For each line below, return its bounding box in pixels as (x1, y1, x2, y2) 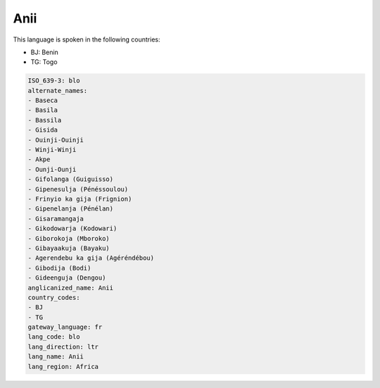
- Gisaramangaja (27, 215, 84, 223)
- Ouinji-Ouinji (27, 136, 84, 144)
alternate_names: (27, 87, 88, 94)
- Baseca (27, 96, 58, 105)
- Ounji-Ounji (27, 165, 77, 173)
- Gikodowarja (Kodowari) (27, 225, 118, 232)
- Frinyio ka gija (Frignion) (27, 195, 132, 203)
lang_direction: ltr (27, 342, 99, 351)
